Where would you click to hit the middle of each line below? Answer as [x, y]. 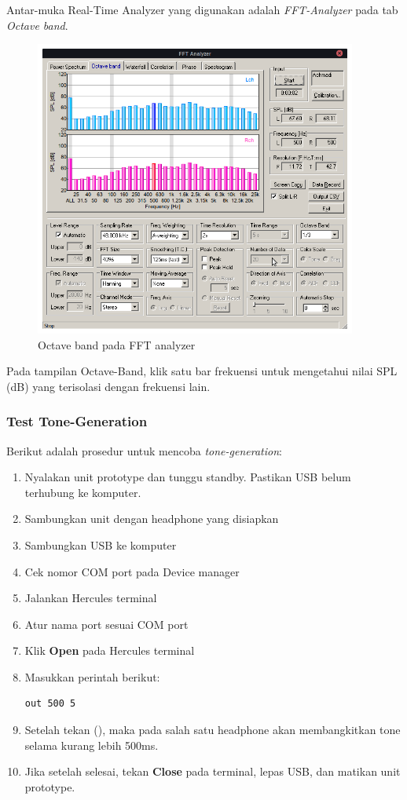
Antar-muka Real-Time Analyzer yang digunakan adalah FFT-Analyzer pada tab [202, 9]
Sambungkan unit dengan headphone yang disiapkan [152, 519]
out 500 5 [50, 704]
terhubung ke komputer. [83, 492]
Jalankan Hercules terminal [91, 598]
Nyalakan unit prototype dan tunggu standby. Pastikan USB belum [188, 477]
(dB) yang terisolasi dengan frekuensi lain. [108, 386]
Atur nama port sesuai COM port [106, 624]
